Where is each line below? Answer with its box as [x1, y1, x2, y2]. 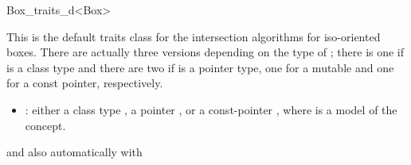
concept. [25, 117, 66, 133]
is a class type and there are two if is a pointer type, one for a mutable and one [6, 59, 394, 75]
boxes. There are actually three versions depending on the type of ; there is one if [6, 44, 405, 60]
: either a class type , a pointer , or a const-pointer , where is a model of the [25, 101, 397, 117]
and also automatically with [6, 144, 143, 160]
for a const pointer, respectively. [6, 75, 163, 91]
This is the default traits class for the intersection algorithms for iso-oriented [6, 28, 381, 44]
